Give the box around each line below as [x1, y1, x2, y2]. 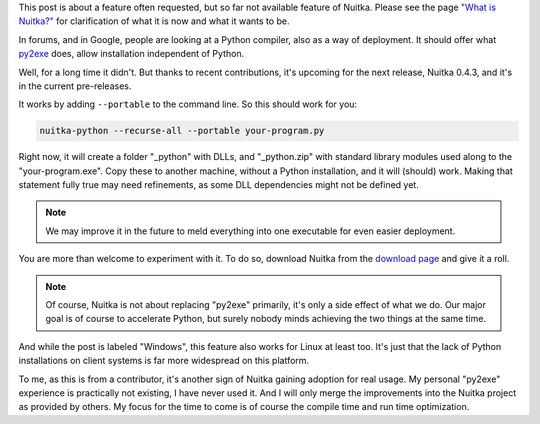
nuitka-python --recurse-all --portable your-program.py [39, 125, 325, 137]
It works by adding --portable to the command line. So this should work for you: [18, 98, 358, 110]
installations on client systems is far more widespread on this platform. [18, 355, 310, 367]
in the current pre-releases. [18, 80, 132, 92]
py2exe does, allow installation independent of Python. [18, 48, 245, 60]
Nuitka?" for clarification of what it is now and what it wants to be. [18, 15, 290, 27]
